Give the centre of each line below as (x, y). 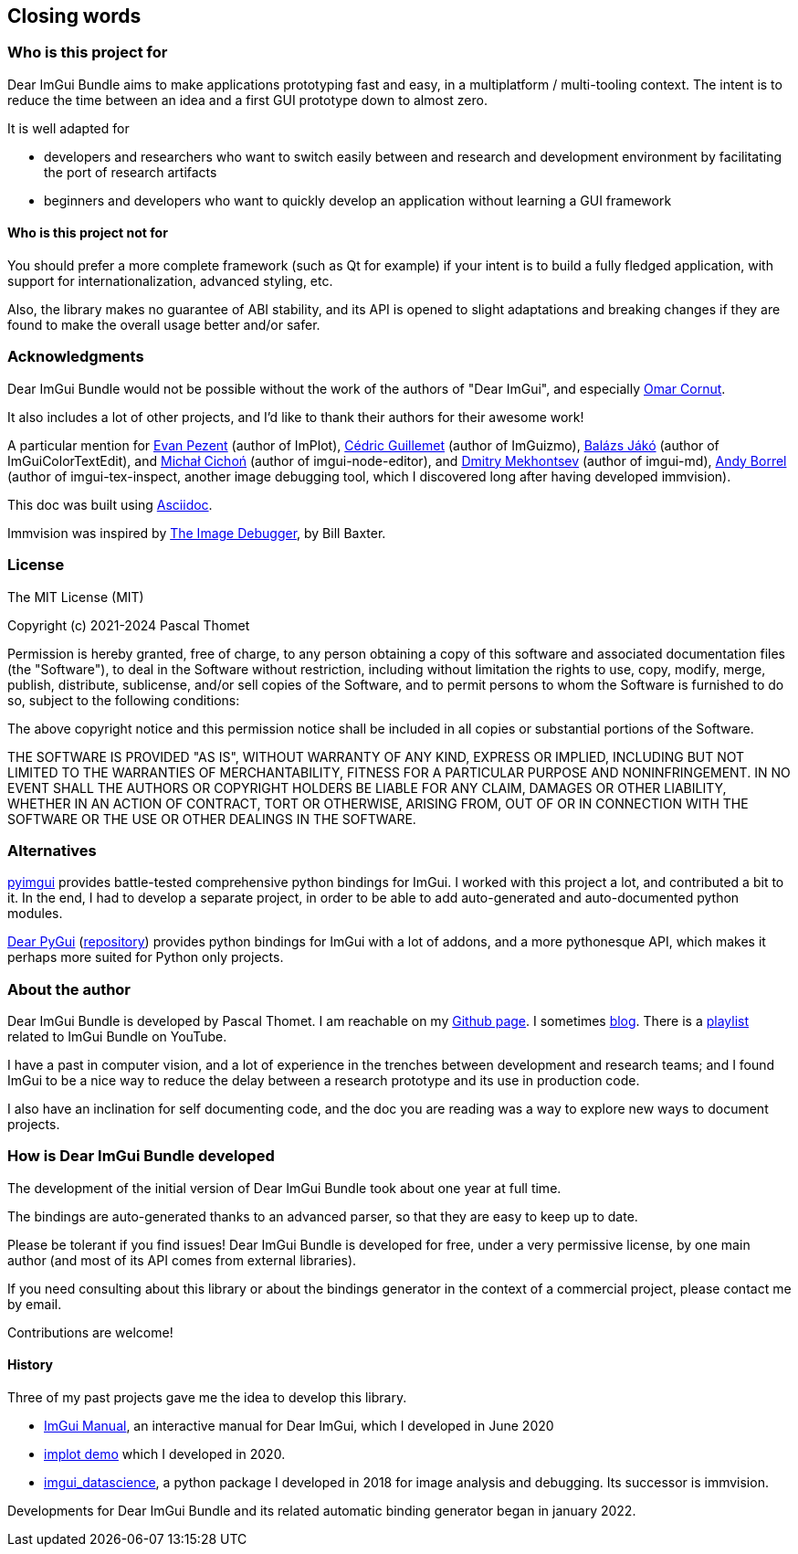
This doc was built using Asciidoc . (110, 504)
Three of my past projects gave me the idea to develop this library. (207, 1397)
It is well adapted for (68, 128)
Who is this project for (88, 53)
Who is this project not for (88, 233)
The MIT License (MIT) (76, 597)
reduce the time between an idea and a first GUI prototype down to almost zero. (247, 100)
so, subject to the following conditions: (124, 700)
